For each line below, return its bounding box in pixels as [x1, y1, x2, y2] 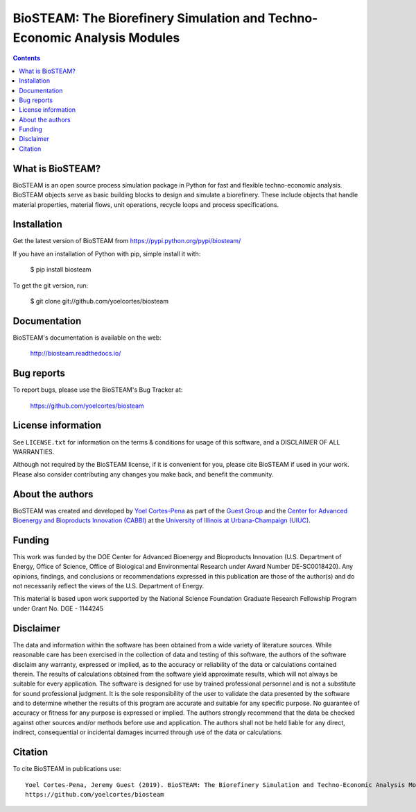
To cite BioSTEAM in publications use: [12, 765, 121, 773]
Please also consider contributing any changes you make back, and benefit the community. [12, 470, 274, 479]
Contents [12, 54, 41, 63]
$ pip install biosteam [30, 265, 92, 274]
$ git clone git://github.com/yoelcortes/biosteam [30, 297, 169, 306]
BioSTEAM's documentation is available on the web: [12, 333, 162, 342]
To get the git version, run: [12, 281, 89, 290]
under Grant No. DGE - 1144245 [12, 604, 104, 613]
